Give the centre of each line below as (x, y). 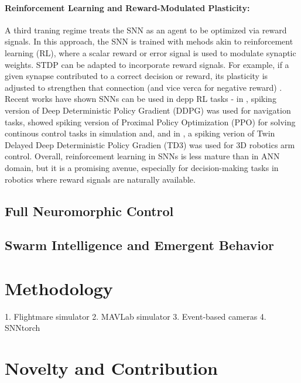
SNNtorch (23, 328)
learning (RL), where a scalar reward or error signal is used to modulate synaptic (150, 52)
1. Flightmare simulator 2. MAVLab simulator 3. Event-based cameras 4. (136, 316)
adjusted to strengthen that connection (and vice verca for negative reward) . (143, 87)
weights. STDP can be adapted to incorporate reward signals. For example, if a (147, 64)
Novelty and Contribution (112, 368)
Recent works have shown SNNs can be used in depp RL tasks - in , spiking (141, 99)
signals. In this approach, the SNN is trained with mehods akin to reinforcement (149, 41)
